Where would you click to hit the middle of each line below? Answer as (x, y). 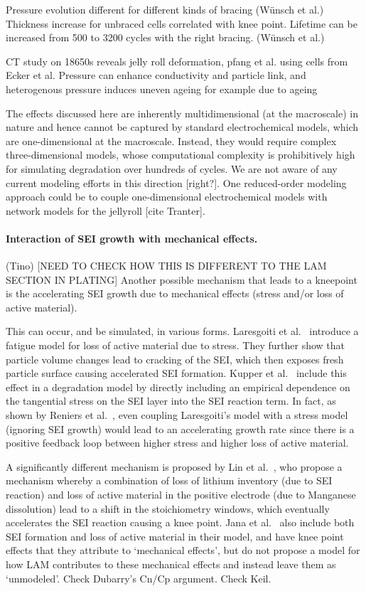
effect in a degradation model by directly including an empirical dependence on (178, 387)
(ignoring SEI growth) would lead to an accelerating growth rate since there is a (180, 428)
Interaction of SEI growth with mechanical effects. (132, 238)
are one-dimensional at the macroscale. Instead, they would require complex (171, 140)
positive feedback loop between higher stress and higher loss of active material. (177, 443)
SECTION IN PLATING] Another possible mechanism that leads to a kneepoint (182, 279)
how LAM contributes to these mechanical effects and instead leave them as (171, 564)
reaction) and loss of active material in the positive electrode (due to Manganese (181, 495)
